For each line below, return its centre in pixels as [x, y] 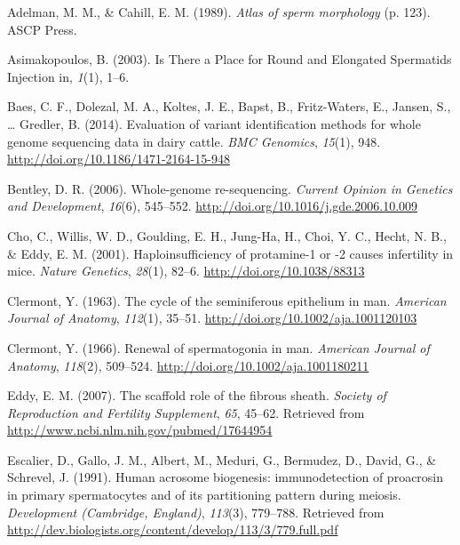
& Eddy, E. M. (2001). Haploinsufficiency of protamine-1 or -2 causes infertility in [230, 253]
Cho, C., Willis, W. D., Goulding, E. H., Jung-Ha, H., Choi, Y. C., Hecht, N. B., [227, 235]
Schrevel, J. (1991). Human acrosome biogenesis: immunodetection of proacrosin [226, 477]
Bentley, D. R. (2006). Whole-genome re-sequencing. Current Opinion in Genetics [230, 188]
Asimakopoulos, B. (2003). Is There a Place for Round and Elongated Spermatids [230, 59]
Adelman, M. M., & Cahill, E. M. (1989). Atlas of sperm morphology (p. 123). [219, 12]
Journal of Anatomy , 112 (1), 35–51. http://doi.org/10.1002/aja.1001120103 [212, 318]
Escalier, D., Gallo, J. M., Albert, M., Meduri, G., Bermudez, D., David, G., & [222, 459]
